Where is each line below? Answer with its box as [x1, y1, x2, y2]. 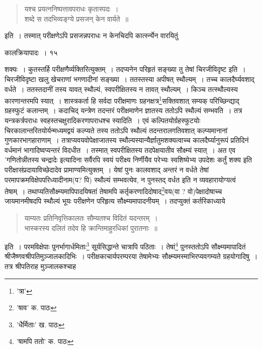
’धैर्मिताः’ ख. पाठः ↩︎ [16, 319, 65, 329]
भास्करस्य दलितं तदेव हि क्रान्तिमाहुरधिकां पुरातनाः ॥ [24, 222, 157, 233]
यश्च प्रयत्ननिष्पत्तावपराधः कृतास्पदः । [24, 4, 119, 14]
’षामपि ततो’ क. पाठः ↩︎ [16, 336, 74, 346]
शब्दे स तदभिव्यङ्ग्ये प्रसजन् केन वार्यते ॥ [24, 13, 129, 24]
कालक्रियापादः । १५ [5, 47, 58, 57]
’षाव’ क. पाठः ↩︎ [16, 302, 57, 313]
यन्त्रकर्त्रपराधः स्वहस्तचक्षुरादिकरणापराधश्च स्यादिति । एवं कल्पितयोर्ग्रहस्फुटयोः [5, 115, 201, 125]
